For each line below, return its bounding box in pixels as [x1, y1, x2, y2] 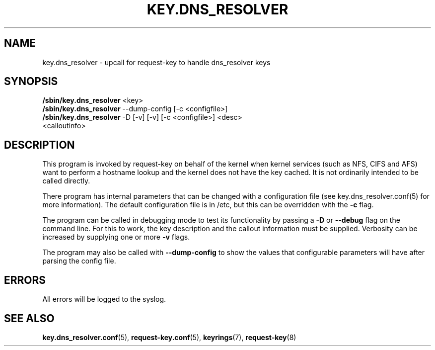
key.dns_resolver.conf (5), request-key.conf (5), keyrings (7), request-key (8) [42, 333, 296, 342]
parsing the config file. [42, 257, 116, 265]
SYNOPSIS [4, 75, 58, 88]
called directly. [42, 176, 90, 185]
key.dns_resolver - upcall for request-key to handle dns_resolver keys [42, 58, 271, 67]
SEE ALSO [4, 312, 55, 325]
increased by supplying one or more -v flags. [42, 233, 190, 242]
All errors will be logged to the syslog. [42, 295, 166, 304]
